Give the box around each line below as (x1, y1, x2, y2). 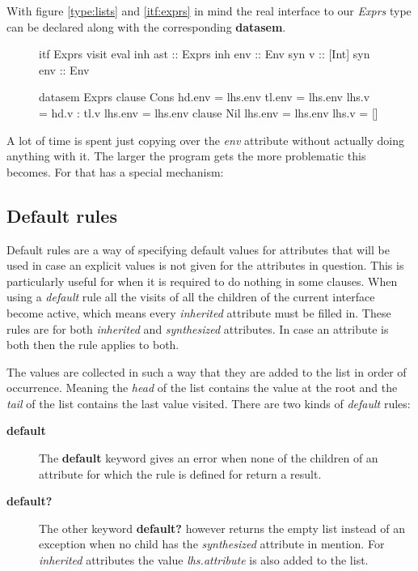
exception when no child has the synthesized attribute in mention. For (39, 535, 385, 552)
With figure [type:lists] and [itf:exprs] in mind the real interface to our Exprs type (6, 2, 412, 19)
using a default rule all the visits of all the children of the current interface (6, 288, 375, 305)
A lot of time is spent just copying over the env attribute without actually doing (6, 131, 405, 148)
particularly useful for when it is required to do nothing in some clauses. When (6, 272, 398, 289)
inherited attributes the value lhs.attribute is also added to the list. (39, 552, 369, 569)
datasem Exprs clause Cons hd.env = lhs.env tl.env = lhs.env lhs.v (39, 88, 370, 105)
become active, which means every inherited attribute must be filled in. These (6, 304, 391, 321)
